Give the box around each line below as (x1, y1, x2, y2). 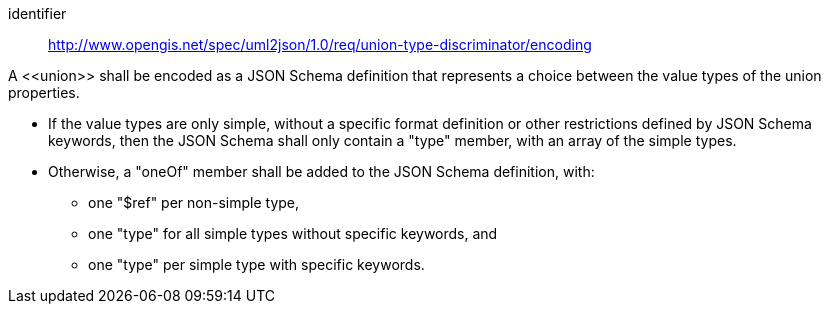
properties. (8, 84, 80, 101)
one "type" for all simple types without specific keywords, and (88, 225, 498, 242)
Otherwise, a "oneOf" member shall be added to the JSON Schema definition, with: (48, 163, 595, 180)
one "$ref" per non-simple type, (88, 194, 300, 211)
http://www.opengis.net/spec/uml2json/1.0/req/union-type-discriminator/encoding (48, 36, 592, 53)
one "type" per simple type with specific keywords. (88, 256, 425, 273)
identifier (8, 5, 67, 22)
